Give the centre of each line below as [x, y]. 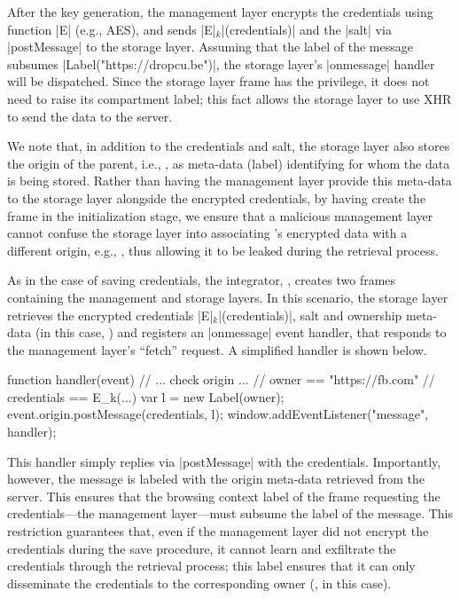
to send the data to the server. [90, 116]
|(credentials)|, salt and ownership [310, 315]
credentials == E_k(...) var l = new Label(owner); [146, 396]
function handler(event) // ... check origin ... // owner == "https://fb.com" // [221, 379]
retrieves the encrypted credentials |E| [110, 315]
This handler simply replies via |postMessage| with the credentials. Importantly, [224, 461]
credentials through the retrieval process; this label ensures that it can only [211, 566]
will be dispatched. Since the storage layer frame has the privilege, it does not [218, 81]
